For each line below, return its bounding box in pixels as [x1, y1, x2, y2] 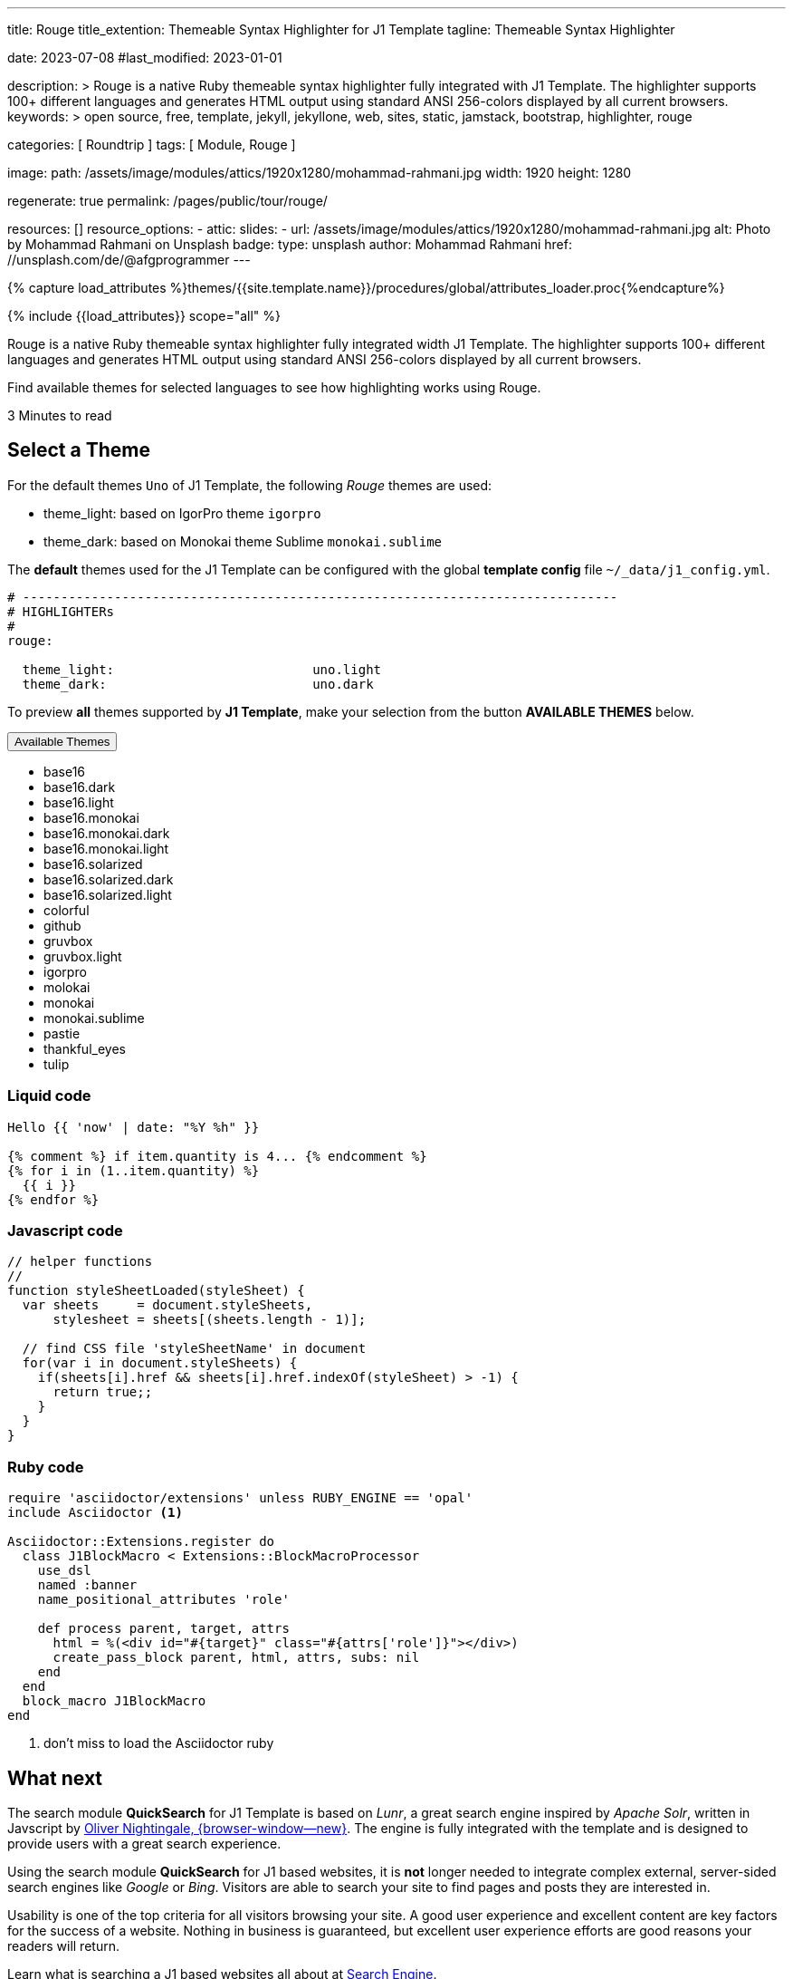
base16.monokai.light [43, 840, 169, 856]
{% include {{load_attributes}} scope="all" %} [7, 308, 281, 323]
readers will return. [7, 1937, 119, 1954]
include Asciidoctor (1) [7, 1505, 183, 1520]
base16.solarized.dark [43, 871, 174, 887]
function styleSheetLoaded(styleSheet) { [7, 1283, 305, 1298]
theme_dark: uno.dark [22, 676, 374, 691]
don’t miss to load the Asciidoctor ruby [43, 1735, 274, 1752]
